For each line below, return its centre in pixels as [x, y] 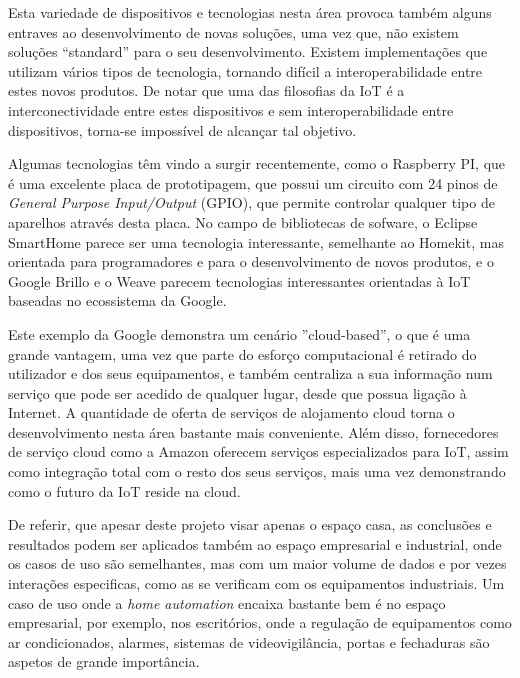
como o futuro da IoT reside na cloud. [124, 490]
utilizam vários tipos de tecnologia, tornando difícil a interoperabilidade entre [245, 70]
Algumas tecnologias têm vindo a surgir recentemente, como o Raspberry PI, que [257, 163]
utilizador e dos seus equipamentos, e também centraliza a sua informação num [250, 373]
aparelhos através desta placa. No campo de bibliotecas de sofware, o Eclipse [243, 221]
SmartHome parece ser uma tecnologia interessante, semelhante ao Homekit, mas [256, 241]
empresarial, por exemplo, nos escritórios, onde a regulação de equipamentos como [260, 622]
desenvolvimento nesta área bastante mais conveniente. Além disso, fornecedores [253, 431]
